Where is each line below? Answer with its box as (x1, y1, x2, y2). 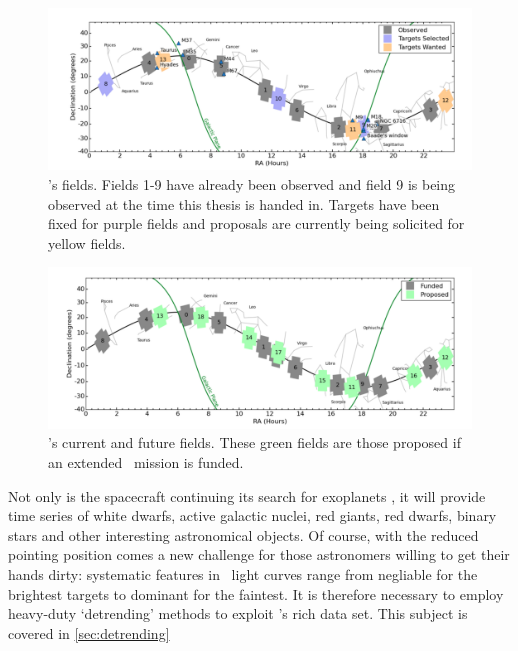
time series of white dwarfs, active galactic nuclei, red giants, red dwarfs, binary (8, 505, 497, 526)
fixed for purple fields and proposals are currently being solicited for (48, 213, 465, 234)
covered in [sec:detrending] (8, 622, 170, 643)
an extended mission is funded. (48, 451, 244, 472)
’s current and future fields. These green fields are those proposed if (48, 432, 461, 453)
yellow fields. (48, 232, 126, 253)
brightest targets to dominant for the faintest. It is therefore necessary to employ (8, 583, 504, 604)
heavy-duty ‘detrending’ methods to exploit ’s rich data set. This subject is (8, 603, 468, 624)
